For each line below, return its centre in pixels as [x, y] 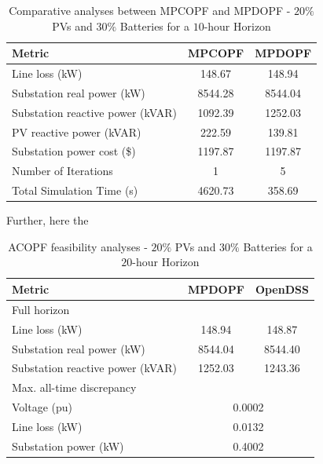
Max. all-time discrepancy [74, 387]
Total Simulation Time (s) [75, 190]
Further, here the [48, 220]
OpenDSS [282, 289]
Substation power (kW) [68, 446]
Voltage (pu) [42, 407]
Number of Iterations [62, 171]
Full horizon [41, 309]
